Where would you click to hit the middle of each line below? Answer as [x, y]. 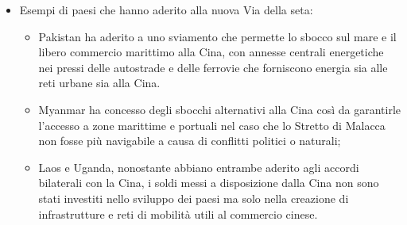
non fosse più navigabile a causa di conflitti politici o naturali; [190, 141]
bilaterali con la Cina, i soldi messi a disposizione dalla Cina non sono [209, 183]
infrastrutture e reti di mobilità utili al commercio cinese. [178, 214]
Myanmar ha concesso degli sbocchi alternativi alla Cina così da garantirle [220, 109]
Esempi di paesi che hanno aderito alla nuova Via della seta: [166, 10]
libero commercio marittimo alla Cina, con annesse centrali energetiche [211, 52]
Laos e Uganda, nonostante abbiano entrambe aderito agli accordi [199, 167]
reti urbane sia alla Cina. [99, 83]
